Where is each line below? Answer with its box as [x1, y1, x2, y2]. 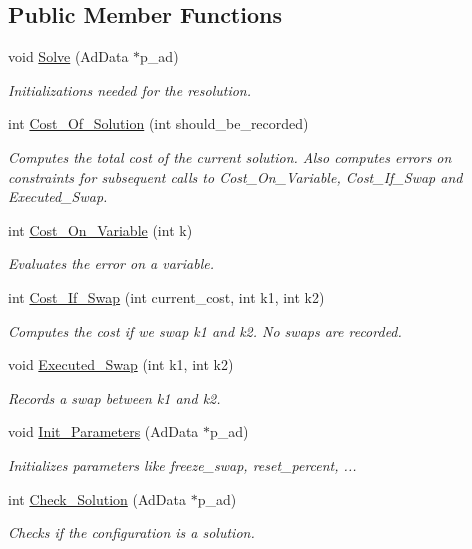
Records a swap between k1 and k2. [8, 387, 221, 408]
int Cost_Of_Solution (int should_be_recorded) [8, 113, 309, 134]
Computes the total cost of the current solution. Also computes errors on [8, 146, 452, 167]
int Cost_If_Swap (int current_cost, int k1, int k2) [8, 286, 325, 307]
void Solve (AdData [8, 46, 129, 67]
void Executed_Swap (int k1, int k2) [8, 354, 234, 375]
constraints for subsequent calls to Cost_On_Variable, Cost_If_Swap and [8, 166, 463, 187]
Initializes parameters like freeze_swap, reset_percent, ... [8, 454, 357, 475]
